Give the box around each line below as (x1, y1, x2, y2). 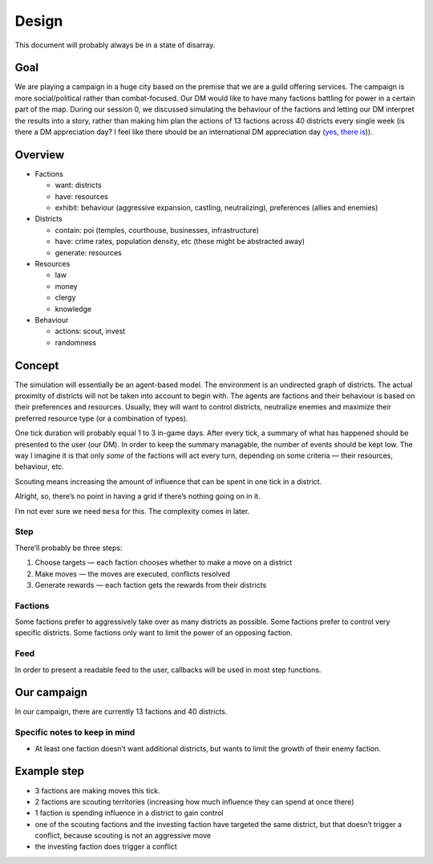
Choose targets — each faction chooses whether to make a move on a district (34, 558, 293, 568)
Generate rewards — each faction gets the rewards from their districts (34, 580, 267, 589)
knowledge (55, 304, 92, 313)
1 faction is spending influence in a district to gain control (34, 808, 224, 818)
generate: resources (55, 247, 122, 257)
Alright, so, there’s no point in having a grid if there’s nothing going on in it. (14, 491, 261, 501)
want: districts (55, 181, 102, 190)
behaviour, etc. (14, 462, 64, 471)
